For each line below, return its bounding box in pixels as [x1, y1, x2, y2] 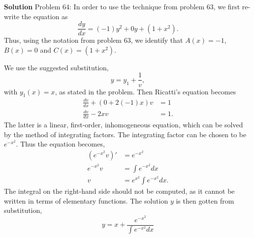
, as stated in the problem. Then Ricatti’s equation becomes [55, 86, 236, 96]
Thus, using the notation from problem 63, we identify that [4, 35, 183, 45]
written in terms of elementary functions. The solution [4, 195, 168, 206]
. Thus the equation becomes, [16, 139, 105, 149]
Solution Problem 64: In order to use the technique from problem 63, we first [4, 1, 240, 11]
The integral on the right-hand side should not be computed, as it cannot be [4, 186, 235, 196]
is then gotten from [176, 195, 234, 206]
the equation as [21, 11, 68, 21]
